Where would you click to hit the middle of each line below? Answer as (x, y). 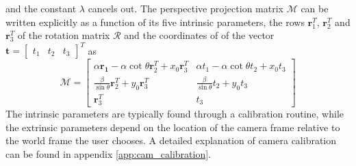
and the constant (41, 8)
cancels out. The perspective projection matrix (186, 8)
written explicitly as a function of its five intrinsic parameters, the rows (155, 22)
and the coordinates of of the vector (199, 35)
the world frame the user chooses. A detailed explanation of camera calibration (171, 140)
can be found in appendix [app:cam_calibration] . (108, 153)
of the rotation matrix (64, 35)
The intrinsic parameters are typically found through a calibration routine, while (175, 113)
